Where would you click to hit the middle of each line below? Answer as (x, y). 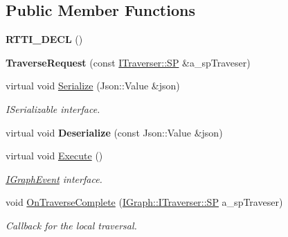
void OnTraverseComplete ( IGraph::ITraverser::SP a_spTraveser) (144, 202)
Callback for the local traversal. (71, 225)
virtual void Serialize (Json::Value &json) (93, 86)
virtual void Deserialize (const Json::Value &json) (114, 132)
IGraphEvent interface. (54, 178)
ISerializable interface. (53, 108)
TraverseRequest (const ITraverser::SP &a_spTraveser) (128, 62)
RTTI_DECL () (44, 39)
